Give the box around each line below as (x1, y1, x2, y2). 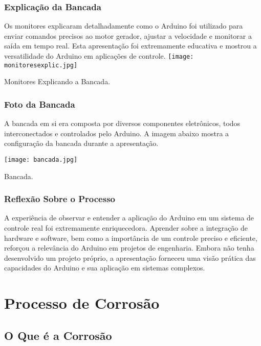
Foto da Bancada (4, 97, 75, 110)
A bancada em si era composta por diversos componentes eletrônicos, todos (4, 118, 241, 129)
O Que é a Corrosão (4, 327, 112, 343)
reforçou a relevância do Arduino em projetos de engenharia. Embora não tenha (4, 242, 254, 253)
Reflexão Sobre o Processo (4, 192, 115, 205)
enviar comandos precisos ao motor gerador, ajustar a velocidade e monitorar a (4, 30, 252, 41)
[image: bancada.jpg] (4, 156, 78, 163)
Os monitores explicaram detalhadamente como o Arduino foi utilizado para (4, 20, 243, 31)
